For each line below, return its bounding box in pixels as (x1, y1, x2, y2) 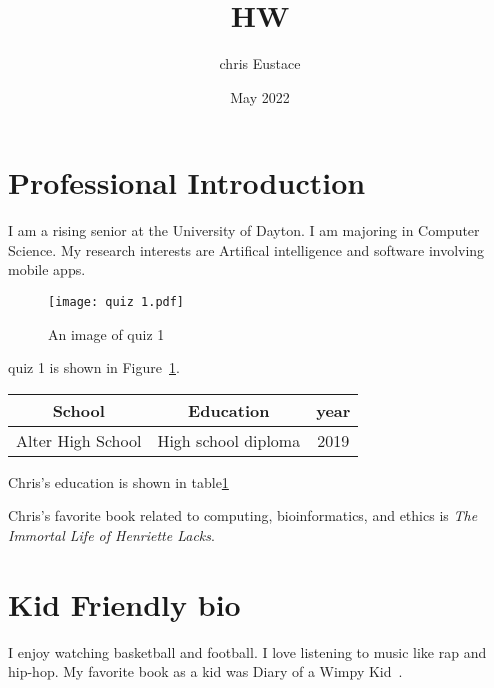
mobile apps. (8, 259, 86, 280)
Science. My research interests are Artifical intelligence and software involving (8, 239, 485, 260)
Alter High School (16, 428, 142, 452)
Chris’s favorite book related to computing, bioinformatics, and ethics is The (8, 505, 478, 526)
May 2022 (230, 86, 290, 107)
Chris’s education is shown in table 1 (8, 471, 229, 492)
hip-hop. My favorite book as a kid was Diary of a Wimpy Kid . (8, 661, 403, 682)
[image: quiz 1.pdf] (48, 295, 185, 310)
